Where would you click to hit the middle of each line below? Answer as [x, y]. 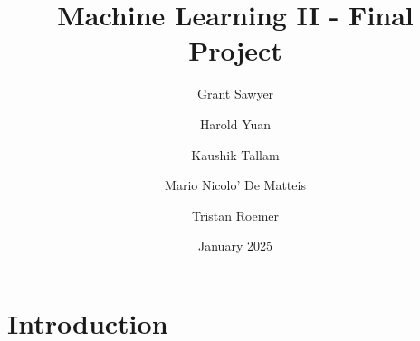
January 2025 [235, 246]
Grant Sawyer [235, 94]
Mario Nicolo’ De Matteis [235, 185]
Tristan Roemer [235, 215]
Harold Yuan [235, 123]
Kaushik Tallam [235, 154]
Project [235, 50]
